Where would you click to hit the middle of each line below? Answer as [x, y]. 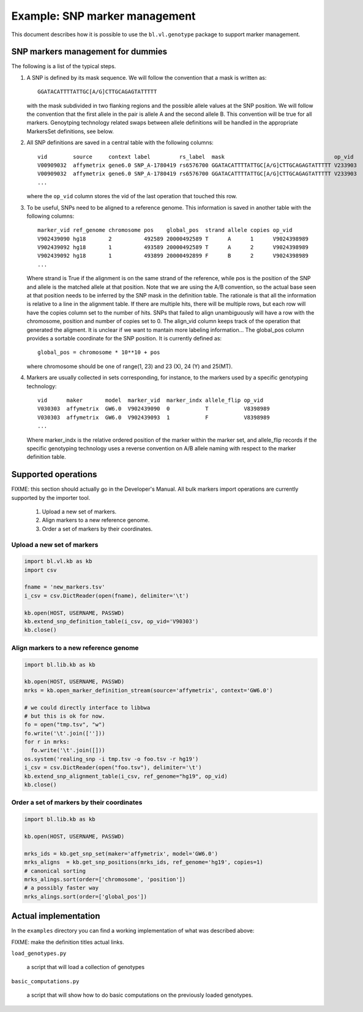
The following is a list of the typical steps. [64, 66]
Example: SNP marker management [103, 16]
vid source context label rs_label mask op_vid [196, 157]
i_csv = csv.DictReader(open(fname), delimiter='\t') [107, 596]
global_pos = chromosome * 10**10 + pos [99, 352]
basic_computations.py [45, 981]
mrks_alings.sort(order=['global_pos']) [85, 896]
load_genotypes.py [39, 953]
